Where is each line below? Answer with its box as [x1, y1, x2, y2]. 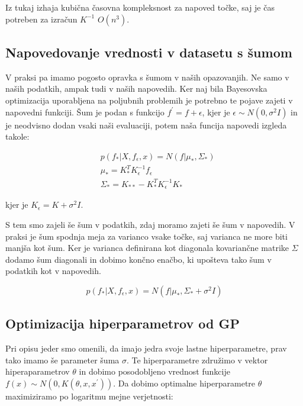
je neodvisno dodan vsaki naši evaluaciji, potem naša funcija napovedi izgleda [5, 118, 287, 131]
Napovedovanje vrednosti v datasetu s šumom [5, 43, 292, 61]
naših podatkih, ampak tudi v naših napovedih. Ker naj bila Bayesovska [5, 82, 267, 95]
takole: [5, 130, 30, 143]
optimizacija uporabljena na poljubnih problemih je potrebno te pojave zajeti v [5, 94, 293, 106]
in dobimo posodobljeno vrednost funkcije [79, 365, 230, 378]
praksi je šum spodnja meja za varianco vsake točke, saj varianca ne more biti [5, 230, 288, 242]
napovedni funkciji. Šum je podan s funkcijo [5, 105, 165, 118]
